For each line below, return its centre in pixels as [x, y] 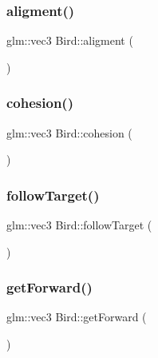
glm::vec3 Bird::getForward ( [77, 317]
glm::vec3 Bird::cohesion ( [69, 132]
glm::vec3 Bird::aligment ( [70, 40]
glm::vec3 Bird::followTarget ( [79, 225]
